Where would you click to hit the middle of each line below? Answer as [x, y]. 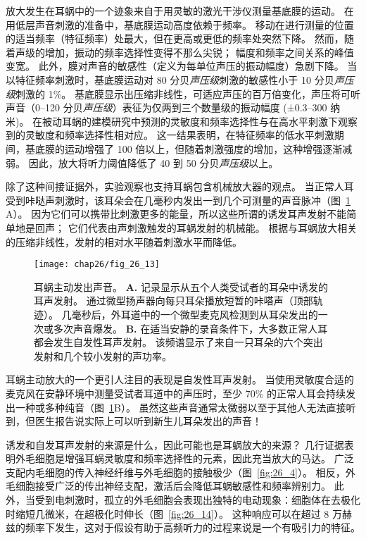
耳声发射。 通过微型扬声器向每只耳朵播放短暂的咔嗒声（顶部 [173, 301]
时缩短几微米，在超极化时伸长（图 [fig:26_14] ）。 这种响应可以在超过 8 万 [174, 513]
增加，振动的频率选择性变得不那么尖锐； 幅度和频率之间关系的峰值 [199, 52]
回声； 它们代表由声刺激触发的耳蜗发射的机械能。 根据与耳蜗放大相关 [196, 227]
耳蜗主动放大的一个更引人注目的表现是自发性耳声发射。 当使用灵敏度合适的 [180, 379]
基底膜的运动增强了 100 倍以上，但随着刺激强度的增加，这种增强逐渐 [184, 148]
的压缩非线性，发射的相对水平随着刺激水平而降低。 [124, 241]
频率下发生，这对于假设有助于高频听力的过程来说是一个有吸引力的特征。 [193, 527]
